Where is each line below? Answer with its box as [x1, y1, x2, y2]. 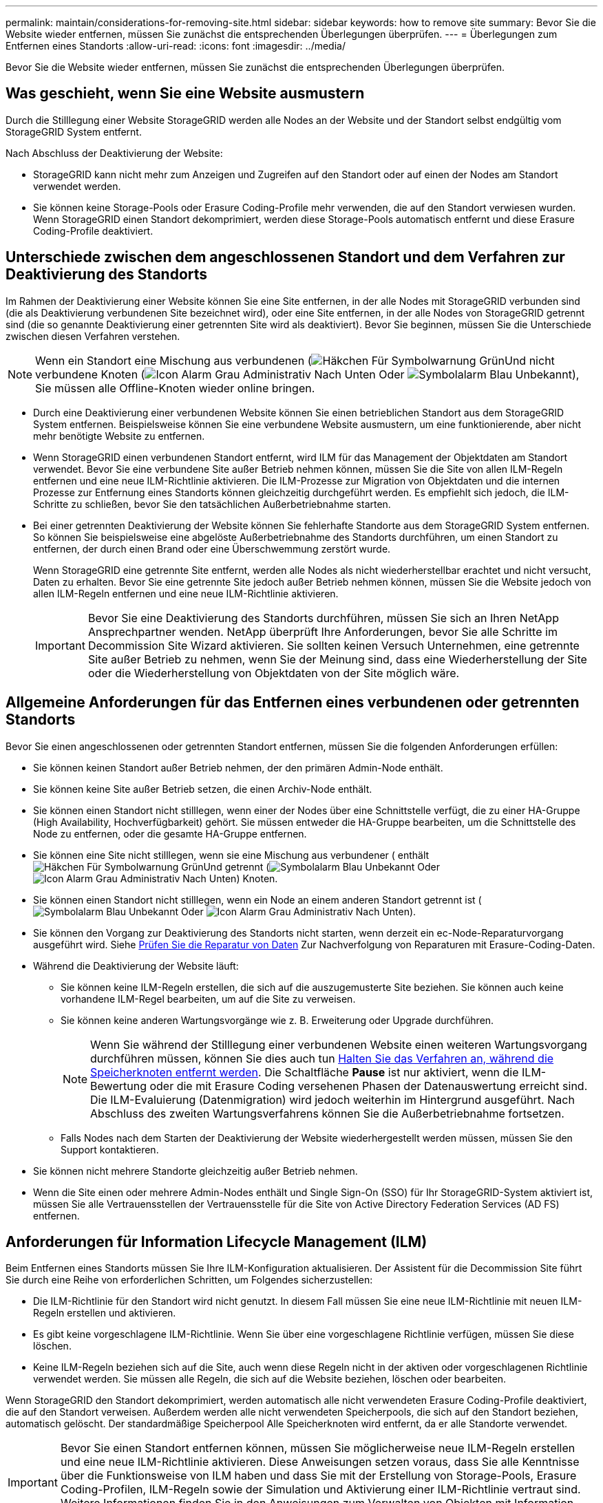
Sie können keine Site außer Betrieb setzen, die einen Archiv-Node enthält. [33, 782, 372, 795]
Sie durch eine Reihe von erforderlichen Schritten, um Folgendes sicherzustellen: [6, 1274, 373, 1286]
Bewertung [90, 1078, 147, 1093]
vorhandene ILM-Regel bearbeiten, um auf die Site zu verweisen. [61, 992, 356, 1005]
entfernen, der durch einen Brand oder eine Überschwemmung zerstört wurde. [33, 542, 391, 555]
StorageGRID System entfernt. [6, 125, 142, 138]
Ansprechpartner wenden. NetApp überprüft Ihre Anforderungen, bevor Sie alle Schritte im [87, 624, 558, 639]
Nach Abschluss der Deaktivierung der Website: [6, 147, 223, 159]
